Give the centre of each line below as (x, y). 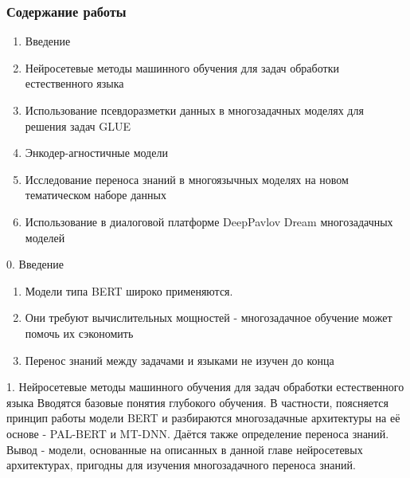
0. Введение (35, 264)
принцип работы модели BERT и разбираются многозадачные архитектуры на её (203, 418)
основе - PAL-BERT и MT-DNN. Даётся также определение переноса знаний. (198, 433)
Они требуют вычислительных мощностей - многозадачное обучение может (209, 317)
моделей (45, 237)
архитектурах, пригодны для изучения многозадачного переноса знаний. (181, 465)
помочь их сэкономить (79, 333)
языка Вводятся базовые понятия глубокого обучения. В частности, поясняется (197, 402)
